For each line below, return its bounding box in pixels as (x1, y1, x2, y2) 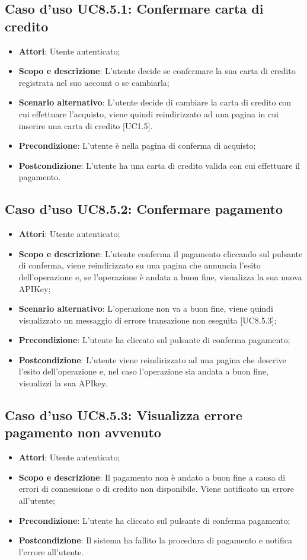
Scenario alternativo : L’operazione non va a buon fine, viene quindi (18, 302, 273, 315)
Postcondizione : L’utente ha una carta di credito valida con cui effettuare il (18, 159, 300, 171)
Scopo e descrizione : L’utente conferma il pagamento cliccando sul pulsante (18, 247, 303, 260)
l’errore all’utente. (18, 545, 84, 558)
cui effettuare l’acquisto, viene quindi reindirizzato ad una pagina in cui (18, 107, 279, 120)
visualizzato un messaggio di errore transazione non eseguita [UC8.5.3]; (18, 313, 277, 326)
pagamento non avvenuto (5, 423, 161, 441)
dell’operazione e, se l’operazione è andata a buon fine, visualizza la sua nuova (18, 270, 302, 283)
